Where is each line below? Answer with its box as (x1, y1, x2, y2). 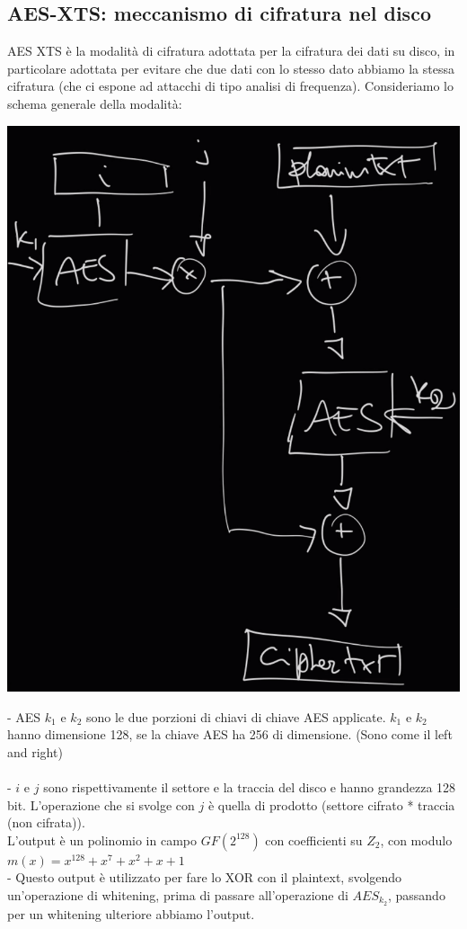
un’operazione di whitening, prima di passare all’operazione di (7, 885, 348, 904)
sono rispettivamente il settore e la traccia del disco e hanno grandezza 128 (43, 777, 456, 796)
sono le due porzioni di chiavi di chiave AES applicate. (85, 707, 386, 726)
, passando (387, 885, 445, 904)
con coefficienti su (265, 830, 363, 849)
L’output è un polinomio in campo (7, 830, 198, 849)
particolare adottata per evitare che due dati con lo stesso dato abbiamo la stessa (7, 58, 454, 77)
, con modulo (380, 830, 453, 849)
